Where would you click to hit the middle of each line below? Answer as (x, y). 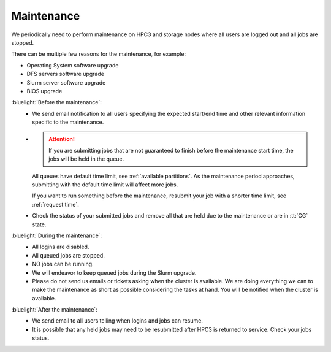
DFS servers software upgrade (65, 74)
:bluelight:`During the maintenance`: (57, 235)
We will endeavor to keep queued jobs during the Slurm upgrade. (114, 272)
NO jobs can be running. (63, 264)
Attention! (62, 139)
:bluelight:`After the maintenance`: (54, 310)
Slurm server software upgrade (66, 82)
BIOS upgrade (44, 91)
